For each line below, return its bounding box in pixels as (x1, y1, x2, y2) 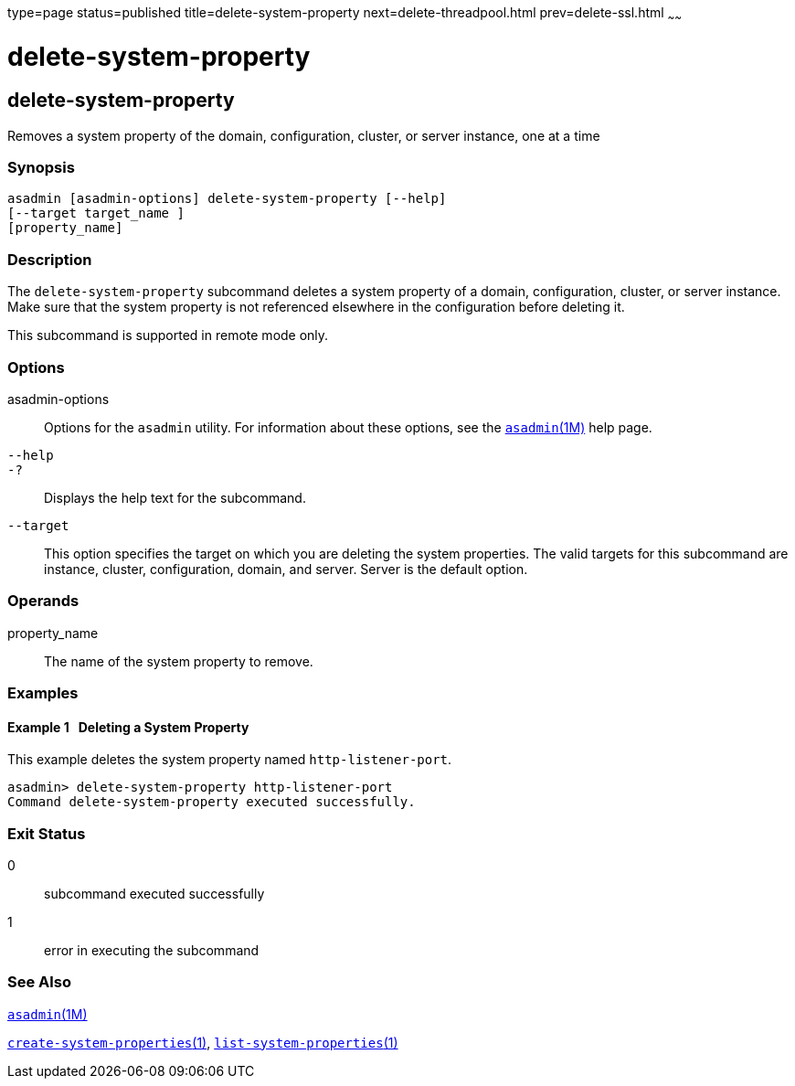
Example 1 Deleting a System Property (7, 719, 249, 735)
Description (7, 250, 92, 269)
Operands (7, 591, 79, 611)
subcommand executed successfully (44, 886, 265, 902)
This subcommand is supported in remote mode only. (7, 327, 329, 344)
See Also (7, 973, 71, 992)
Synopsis (7, 158, 75, 177)
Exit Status (7, 824, 86, 843)
